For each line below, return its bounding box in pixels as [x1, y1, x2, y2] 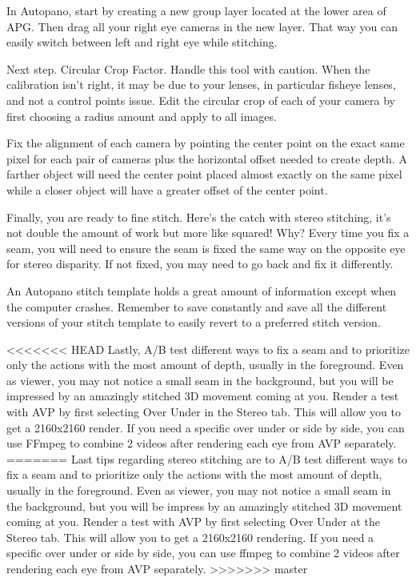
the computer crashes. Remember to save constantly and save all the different [6, 298, 387, 315]
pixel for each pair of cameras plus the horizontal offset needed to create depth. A [6, 150, 407, 167]
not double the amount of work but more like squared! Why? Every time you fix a [6, 224, 410, 241]
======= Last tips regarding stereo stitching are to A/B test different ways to [6, 450, 408, 467]
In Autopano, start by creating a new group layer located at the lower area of [6, 2, 386, 18]
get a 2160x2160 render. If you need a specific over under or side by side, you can [6, 419, 405, 435]
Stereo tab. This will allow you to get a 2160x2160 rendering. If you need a [6, 528, 374, 545]
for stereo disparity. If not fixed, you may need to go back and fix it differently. [6, 255, 394, 272]
